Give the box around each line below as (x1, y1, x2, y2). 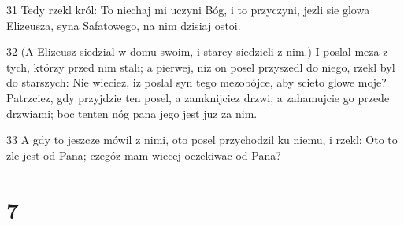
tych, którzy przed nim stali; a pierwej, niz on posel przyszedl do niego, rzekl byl (6, 58, 395, 75)
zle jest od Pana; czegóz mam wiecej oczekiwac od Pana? (6, 146, 281, 163)
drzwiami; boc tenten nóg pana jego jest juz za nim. (6, 105, 258, 121)
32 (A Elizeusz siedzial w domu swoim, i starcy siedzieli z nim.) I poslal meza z (6, 43, 388, 60)
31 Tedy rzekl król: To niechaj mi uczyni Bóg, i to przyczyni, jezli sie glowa (6, 2, 370, 17)
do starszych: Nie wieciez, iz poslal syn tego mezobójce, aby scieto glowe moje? (6, 74, 387, 90)
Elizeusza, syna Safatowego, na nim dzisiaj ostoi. (6, 17, 241, 33)
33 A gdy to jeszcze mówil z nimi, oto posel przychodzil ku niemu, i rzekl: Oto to (6, 131, 398, 148)
